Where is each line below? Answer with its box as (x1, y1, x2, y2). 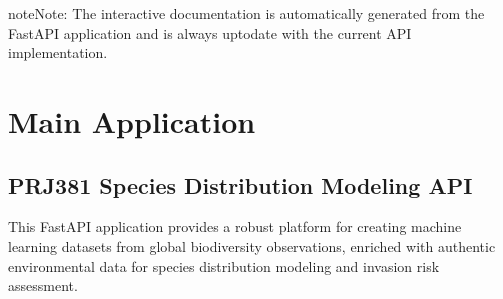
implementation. (8, 42, 108, 63)
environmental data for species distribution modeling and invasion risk (8, 255, 440, 276)
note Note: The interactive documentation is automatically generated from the (8, 3, 485, 23)
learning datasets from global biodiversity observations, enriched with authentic (8, 235, 496, 256)
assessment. (8, 275, 78, 296)
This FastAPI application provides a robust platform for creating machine (8, 216, 462, 237)
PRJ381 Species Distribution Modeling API (8, 169, 473, 200)
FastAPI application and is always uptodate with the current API (8, 22, 412, 43)
